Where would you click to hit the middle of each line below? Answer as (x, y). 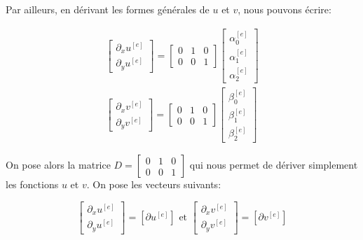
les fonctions (32, 184)
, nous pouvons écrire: (285, 9)
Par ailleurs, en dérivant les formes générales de (108, 9)
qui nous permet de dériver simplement (274, 165)
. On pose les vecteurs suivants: (154, 184)
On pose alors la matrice (58, 165)
